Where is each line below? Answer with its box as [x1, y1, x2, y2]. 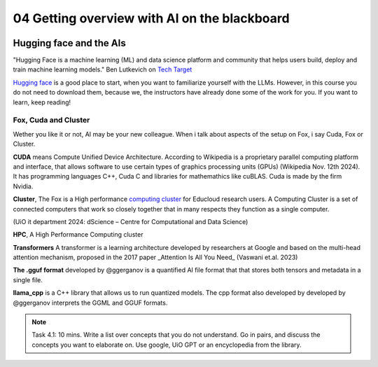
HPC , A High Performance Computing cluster [13, 230, 143, 239]
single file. [13, 275, 43, 284]
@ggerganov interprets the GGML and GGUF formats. [13, 298, 168, 307]
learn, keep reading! [13, 98, 71, 106]
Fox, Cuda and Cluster [13, 116, 90, 125]
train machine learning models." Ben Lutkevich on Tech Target [13, 65, 192, 74]
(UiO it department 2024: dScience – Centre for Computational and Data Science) [13, 217, 248, 226]
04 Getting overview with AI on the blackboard [13, 11, 290, 26]
